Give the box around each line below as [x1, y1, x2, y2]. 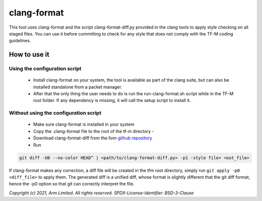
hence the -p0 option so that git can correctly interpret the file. [9, 181, 134, 187]
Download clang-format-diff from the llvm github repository [33, 135, 152, 141]
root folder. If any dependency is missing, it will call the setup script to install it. [33, 98, 191, 103]
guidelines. [9, 38, 31, 44]
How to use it [9, 50, 49, 59]
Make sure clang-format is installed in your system [33, 121, 134, 127]
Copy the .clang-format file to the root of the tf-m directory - [33, 128, 154, 134]
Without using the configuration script [9, 110, 101, 117]
